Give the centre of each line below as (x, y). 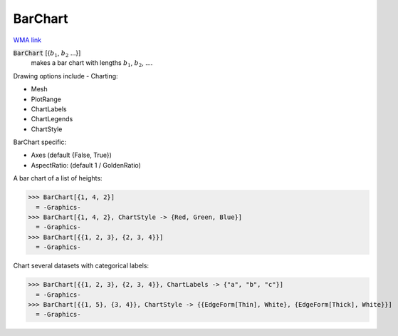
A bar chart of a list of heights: (58, 178)
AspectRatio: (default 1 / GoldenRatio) (86, 165)
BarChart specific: (40, 142)
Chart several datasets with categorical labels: (81, 266)
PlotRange (46, 99)
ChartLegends (52, 119)
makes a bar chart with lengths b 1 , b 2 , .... (92, 64)
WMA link (27, 40)
